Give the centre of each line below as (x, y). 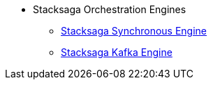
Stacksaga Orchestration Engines (110, 9)
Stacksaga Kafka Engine (117, 52)
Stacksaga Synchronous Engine (134, 31)
